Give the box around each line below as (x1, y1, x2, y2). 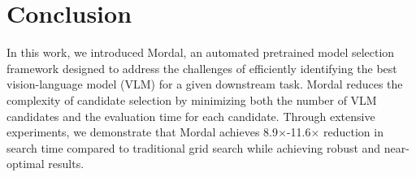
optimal (6, 155, 45, 172)
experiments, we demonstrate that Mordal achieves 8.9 (6, 123, 278, 140)
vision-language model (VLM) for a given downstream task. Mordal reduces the (6, 76, 403, 93)
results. (48, 155, 84, 172)
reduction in (323, 123, 383, 140)
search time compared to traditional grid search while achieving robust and (6, 139, 381, 156)
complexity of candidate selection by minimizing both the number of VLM (6, 91, 377, 108)
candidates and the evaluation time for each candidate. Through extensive (6, 107, 375, 124)
